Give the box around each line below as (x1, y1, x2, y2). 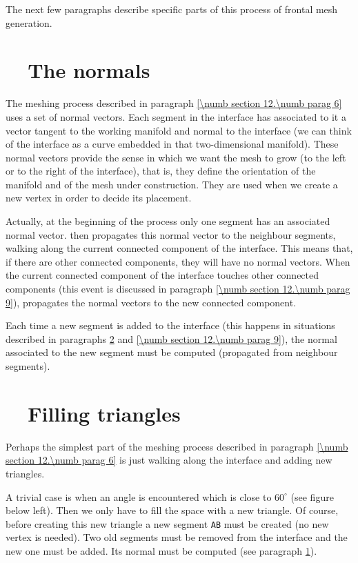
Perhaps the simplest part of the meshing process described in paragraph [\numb (6, 439, 348, 453)
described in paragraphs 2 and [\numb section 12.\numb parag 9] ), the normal (6, 331, 337, 346)
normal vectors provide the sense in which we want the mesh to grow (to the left (6, 150, 346, 164)
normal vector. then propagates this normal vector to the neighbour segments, (6, 227, 336, 241)
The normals (28, 56, 150, 84)
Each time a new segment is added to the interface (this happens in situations (6, 318, 335, 333)
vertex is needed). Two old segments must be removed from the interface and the (6, 530, 348, 544)
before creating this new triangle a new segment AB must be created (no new (6, 516, 329, 531)
